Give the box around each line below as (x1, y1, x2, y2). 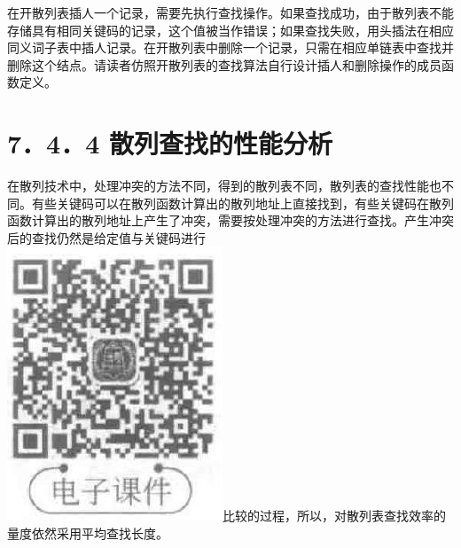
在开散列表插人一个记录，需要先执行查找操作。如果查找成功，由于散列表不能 (7, 4, 454, 21)
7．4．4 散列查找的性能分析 (7, 125, 333, 161)
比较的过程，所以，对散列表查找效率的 (223, 506, 446, 525)
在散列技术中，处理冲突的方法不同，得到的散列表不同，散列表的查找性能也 (7, 176, 441, 195)
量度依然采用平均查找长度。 (7, 524, 168, 543)
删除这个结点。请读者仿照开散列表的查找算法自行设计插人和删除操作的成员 (7, 55, 441, 74)
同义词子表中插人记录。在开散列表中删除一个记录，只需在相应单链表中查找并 (7, 38, 454, 57)
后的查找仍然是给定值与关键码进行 (7, 228, 206, 247)
